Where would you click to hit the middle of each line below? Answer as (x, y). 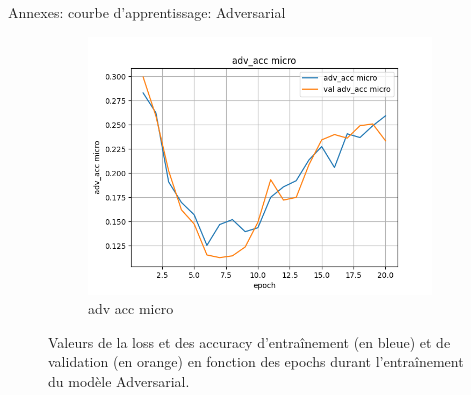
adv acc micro (131, 308)
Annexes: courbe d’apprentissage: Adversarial (147, 12)
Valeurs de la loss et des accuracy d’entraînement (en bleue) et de (249, 341)
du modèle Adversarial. (119, 380)
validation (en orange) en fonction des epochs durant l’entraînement (256, 361)
